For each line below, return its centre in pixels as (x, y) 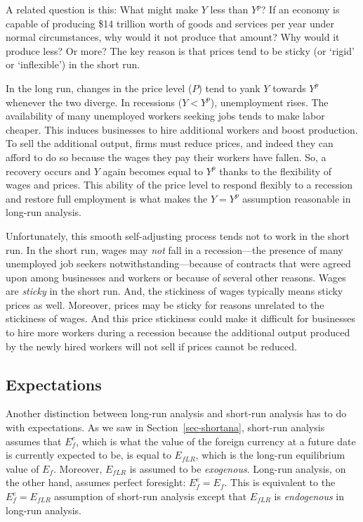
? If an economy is (300, 9)
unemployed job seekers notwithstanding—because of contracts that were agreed (178, 263)
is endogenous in (309, 496)
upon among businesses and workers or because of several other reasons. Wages (176, 277)
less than (229, 9)
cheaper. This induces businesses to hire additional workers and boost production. (182, 129)
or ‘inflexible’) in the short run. (73, 64)
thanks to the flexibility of (276, 171)
